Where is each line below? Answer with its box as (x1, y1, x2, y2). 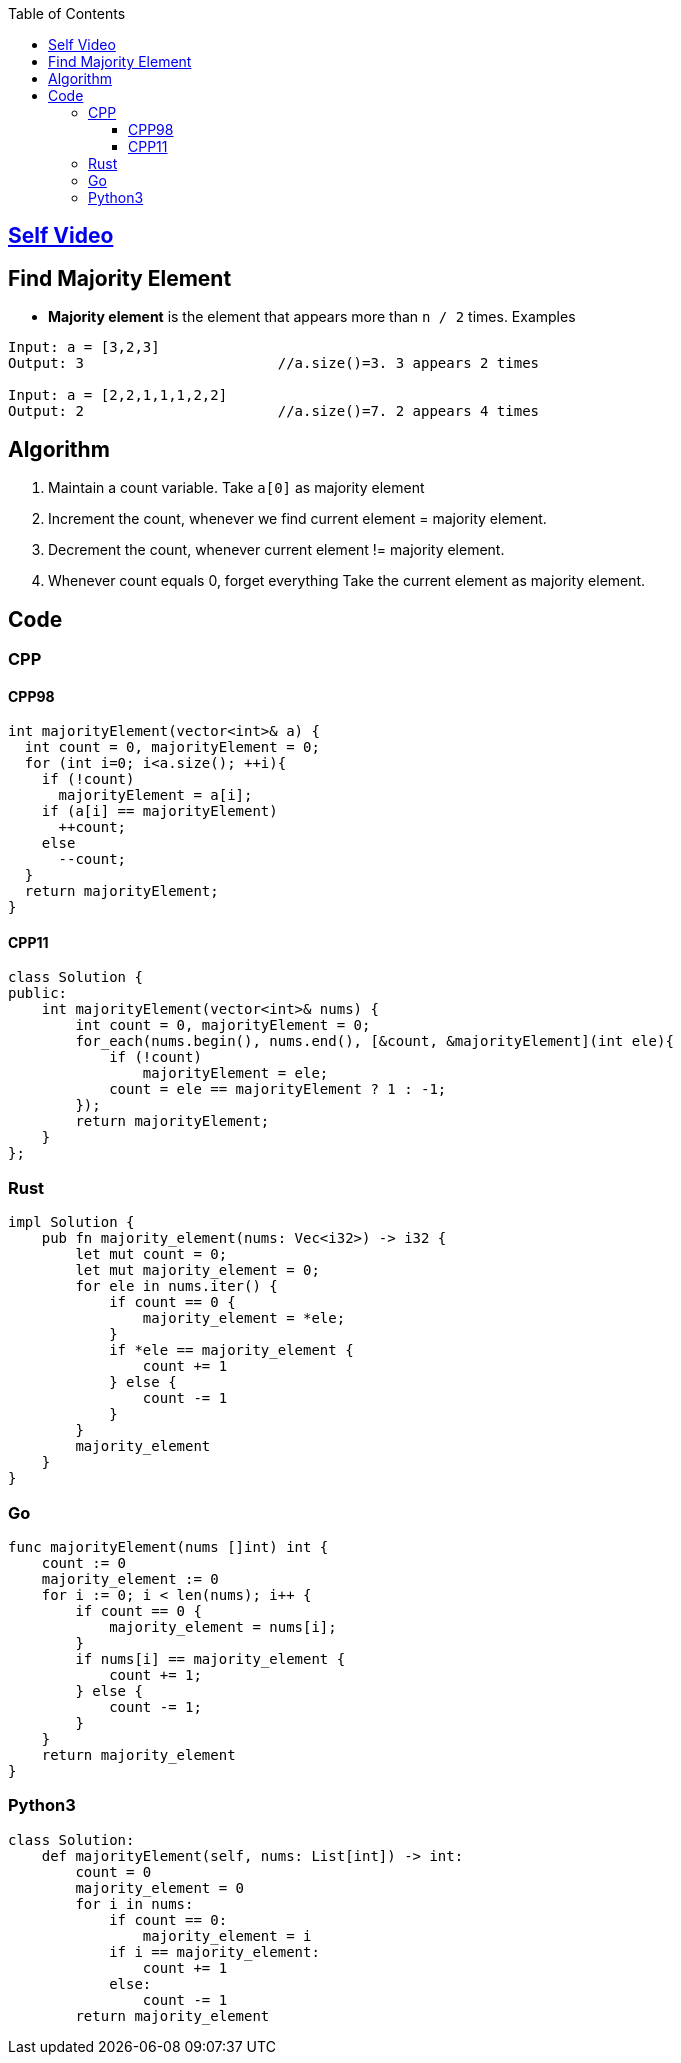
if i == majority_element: (109, 1943, 320, 1960)
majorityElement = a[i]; (58, 787, 253, 804)
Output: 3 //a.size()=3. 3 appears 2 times (8, 355, 540, 372)
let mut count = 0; (75, 1246, 228, 1263)
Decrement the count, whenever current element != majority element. (48, 541, 505, 559)
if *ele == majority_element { (109, 1342, 354, 1359)
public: (8, 985, 68, 1002)
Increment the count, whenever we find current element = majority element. (48, 510, 547, 528)
